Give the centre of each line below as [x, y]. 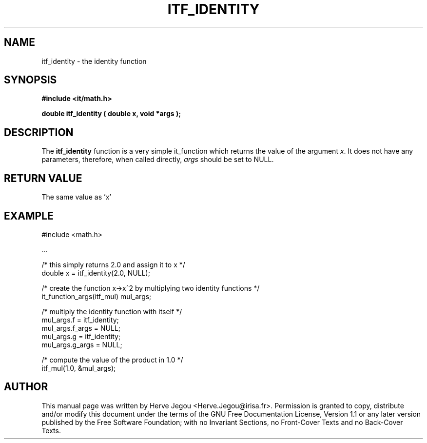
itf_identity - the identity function [94, 61]
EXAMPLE [29, 216]
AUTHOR [26, 387]
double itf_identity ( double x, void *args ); [111, 114]
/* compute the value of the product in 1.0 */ [112, 360]
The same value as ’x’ [76, 197]
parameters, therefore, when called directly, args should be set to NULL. [158, 160]
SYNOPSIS [30, 80]
